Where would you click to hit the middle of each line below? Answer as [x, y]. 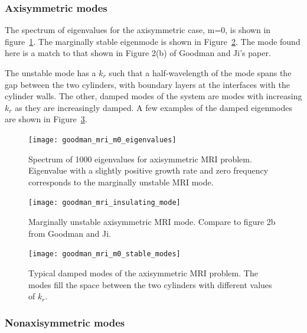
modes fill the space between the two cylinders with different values [150, 284]
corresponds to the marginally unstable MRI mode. [121, 182]
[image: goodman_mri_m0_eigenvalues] [102, 140]
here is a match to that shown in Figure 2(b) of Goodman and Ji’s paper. [138, 53]
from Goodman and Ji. [70, 233]
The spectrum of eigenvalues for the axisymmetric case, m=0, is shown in [138, 30]
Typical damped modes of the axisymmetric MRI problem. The [143, 272]
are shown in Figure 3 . [46, 119]
